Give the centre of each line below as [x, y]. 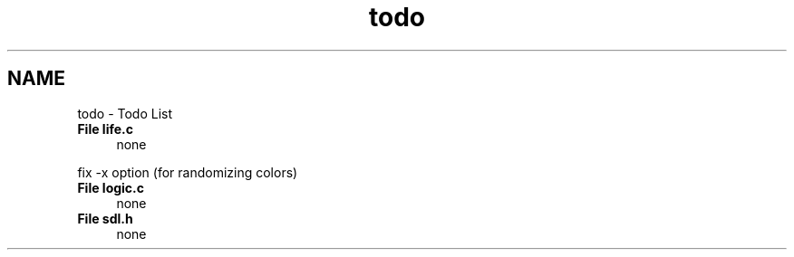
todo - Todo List [125, 113]
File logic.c [111, 187]
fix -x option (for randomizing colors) [188, 172]
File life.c [105, 128]
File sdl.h [105, 218]
